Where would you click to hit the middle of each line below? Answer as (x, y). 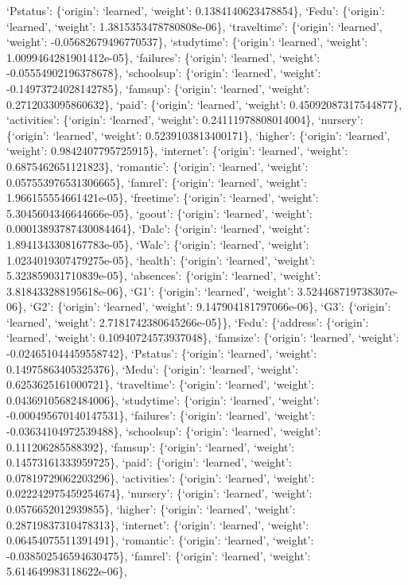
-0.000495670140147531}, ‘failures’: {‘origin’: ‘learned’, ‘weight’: (161, 415)
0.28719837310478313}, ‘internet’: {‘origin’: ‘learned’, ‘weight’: (158, 524)
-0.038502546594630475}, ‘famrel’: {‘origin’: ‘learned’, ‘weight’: (159, 555)
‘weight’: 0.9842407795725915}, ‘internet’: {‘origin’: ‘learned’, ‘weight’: (177, 151)
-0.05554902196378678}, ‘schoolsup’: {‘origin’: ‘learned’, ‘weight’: (164, 73)
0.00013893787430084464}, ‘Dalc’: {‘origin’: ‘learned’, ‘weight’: (158, 229)
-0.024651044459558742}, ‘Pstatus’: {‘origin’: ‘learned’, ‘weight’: (162, 353)
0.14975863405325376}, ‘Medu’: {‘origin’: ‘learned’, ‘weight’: (152, 368)
